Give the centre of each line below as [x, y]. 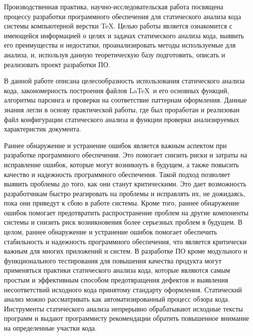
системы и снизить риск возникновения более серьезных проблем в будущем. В [123, 222]
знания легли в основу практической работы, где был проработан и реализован [122, 109]
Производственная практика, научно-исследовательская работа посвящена [114, 6]
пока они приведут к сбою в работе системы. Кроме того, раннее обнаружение [122, 203]
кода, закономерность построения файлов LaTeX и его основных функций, [117, 90]
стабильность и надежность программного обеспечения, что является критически [125, 241]
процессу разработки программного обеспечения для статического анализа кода [123, 16]
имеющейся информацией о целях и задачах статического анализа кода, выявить [124, 35]
